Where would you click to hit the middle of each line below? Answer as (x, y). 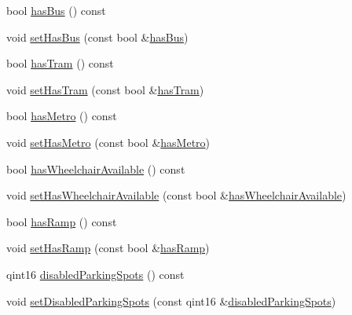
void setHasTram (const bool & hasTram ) (105, 89)
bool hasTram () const (60, 63)
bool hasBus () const (56, 10)
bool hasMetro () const (62, 116)
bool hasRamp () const (62, 221)
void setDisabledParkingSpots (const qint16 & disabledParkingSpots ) (171, 300)
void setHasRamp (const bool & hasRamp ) (108, 248)
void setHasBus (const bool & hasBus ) (97, 37)
